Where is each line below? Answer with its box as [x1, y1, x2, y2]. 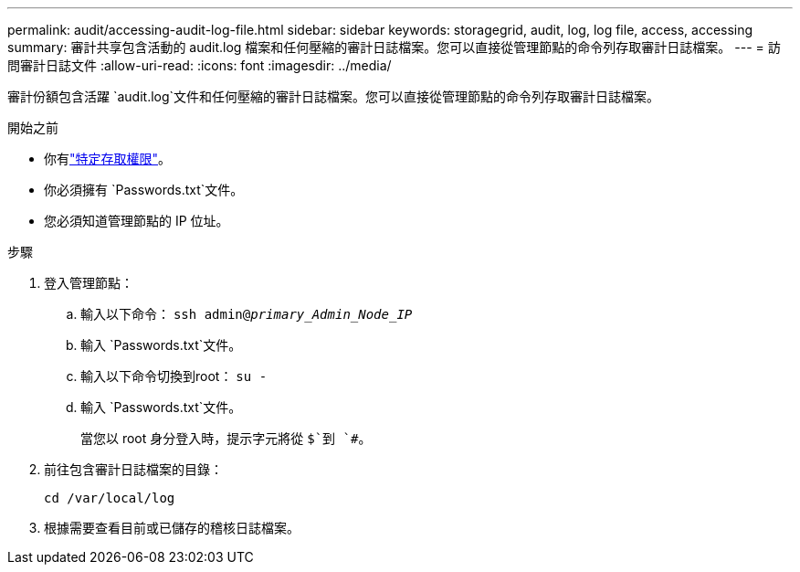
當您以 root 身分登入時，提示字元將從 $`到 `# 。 [80, 430, 372, 446]
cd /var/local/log [44, 491, 175, 505]
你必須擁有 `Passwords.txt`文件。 [44, 182, 244, 197]
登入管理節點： [44, 275, 133, 291]
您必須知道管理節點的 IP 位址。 [44, 213, 229, 228]
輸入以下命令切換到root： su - [80, 368, 268, 384]
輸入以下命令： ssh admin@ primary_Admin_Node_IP [80, 306, 413, 322]
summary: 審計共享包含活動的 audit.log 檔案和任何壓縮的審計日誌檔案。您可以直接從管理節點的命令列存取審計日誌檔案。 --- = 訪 [7, 39, 781, 55]
